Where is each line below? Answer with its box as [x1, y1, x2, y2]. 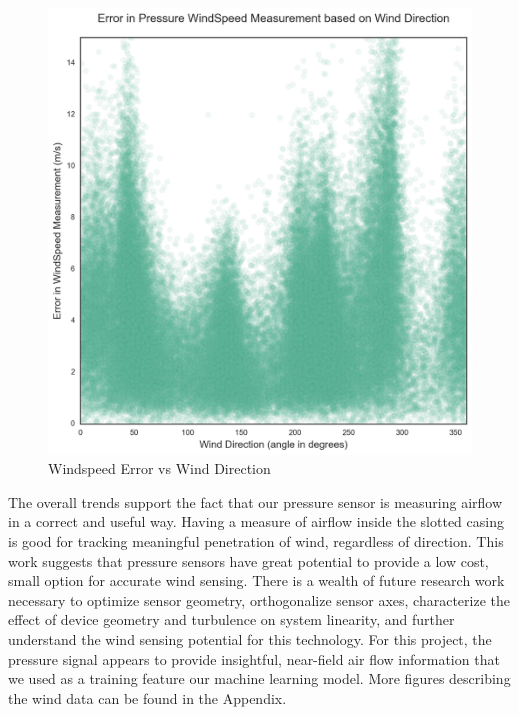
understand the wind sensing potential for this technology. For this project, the [8, 629, 492, 650]
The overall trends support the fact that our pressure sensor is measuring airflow [8, 491, 503, 512]
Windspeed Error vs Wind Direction [48, 458, 271, 479]
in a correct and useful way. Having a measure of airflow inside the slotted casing [8, 511, 504, 532]
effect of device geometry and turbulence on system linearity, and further [8, 609, 455, 630]
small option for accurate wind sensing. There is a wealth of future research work [8, 570, 505, 591]
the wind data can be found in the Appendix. [8, 687, 287, 708]
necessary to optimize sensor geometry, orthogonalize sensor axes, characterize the [8, 589, 511, 610]
